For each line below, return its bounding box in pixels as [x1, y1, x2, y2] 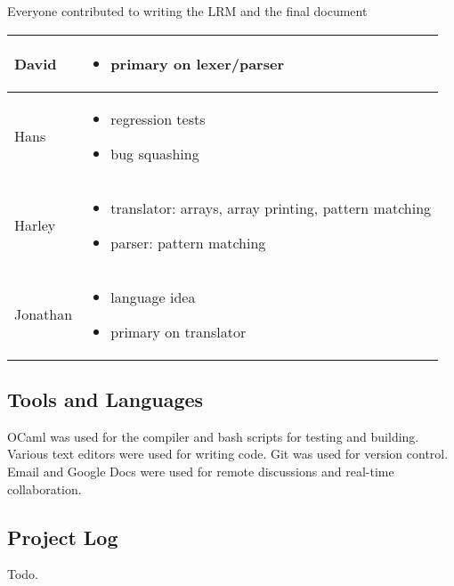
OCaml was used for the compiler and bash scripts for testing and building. [7, 427, 419, 445]
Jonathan [14, 304, 73, 325]
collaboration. [7, 479, 82, 498]
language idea [110, 286, 196, 307]
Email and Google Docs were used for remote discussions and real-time [7, 461, 394, 480]
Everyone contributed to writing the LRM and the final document [7, 2, 368, 20]
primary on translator [110, 321, 247, 342]
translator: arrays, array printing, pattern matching [110, 197, 432, 218]
